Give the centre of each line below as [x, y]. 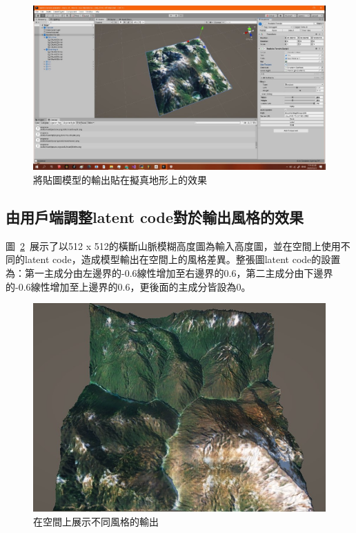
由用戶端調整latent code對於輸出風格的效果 [155, 217]
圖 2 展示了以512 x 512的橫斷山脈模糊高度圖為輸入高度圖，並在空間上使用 [173, 245]
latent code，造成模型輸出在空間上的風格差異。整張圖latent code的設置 [182, 259]
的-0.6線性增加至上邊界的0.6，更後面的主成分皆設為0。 [128, 286]
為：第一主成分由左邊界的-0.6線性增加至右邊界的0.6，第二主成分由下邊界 [169, 273]
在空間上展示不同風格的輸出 [96, 521]
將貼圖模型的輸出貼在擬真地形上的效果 [120, 180]
